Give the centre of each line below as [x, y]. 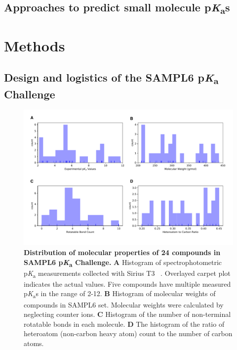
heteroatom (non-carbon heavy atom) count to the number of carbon [128, 333]
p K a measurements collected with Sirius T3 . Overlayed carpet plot [127, 273]
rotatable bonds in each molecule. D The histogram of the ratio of [124, 324]
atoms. [34, 343]
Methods [35, 46]
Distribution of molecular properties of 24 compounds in [122, 252]
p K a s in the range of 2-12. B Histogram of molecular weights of [120, 294]
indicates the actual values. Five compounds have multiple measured [127, 284]
